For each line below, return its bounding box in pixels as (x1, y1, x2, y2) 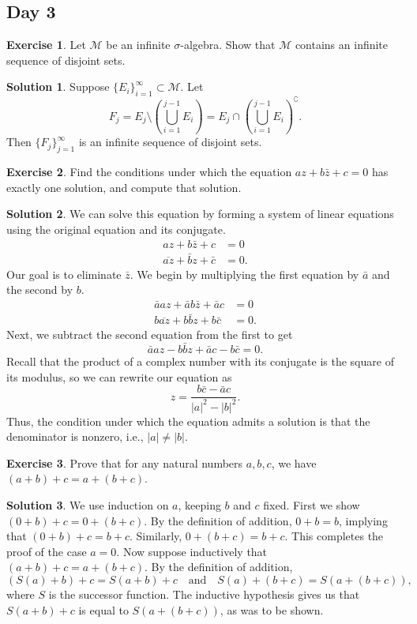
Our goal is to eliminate (6, 265, 122, 282)
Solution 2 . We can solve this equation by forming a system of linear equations (6, 205, 394, 222)
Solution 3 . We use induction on (6, 497, 169, 513)
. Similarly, (130, 528, 182, 544)
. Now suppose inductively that (116, 543, 268, 559)
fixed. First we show (263, 497, 360, 513)
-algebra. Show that (180, 36, 276, 53)
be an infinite (106, 36, 171, 53)
